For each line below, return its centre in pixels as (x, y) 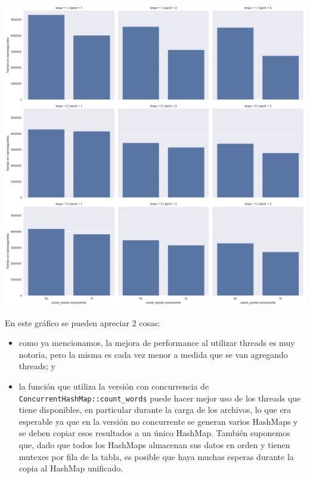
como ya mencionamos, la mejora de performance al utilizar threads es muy (157, 343)
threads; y (37, 366)
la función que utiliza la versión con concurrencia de (114, 386)
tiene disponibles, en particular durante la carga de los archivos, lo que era (155, 410)
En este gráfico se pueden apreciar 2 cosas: (83, 322)
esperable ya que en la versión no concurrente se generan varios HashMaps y (158, 421)
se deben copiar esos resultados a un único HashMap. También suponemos (154, 433)
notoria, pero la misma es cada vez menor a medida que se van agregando (153, 354)
